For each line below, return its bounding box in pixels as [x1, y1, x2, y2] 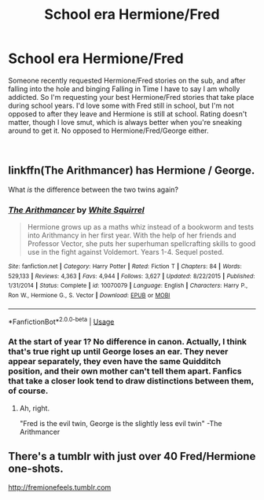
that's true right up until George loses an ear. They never [8, 346, 229, 357]
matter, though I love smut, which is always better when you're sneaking [8, 117, 242, 127]
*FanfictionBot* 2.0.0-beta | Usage [8, 315, 115, 326]
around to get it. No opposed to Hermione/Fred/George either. [8, 126, 209, 135]
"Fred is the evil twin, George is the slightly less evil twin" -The [19, 418, 222, 428]
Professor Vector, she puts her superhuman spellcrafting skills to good [27, 239, 256, 248]
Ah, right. [19, 403, 49, 413]
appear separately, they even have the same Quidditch [8, 356, 222, 367]
